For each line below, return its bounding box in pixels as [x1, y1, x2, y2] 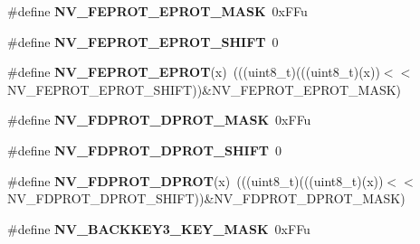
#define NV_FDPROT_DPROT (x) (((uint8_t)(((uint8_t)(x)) [7, 171, 384, 190]
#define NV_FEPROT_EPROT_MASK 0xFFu [7, 2, 308, 20]
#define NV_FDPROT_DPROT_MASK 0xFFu [7, 110, 311, 129]
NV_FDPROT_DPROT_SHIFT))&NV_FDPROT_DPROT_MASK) [7, 189, 406, 208]
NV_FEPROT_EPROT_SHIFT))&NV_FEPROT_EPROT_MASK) [7, 80, 402, 99]
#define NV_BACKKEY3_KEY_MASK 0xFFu [7, 219, 310, 238]
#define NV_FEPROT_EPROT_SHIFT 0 [7, 32, 279, 51]
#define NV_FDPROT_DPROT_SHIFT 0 [7, 140, 282, 159]
